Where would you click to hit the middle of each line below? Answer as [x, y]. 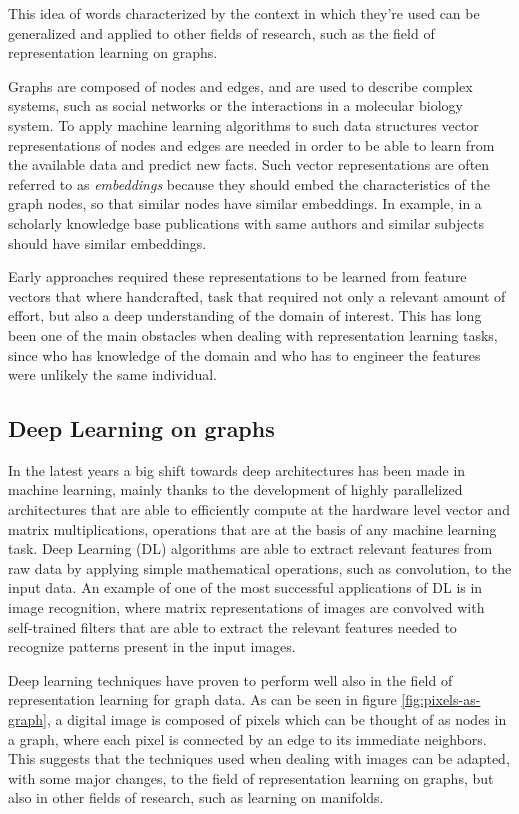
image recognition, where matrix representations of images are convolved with [246, 607]
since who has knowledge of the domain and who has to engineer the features [244, 354]
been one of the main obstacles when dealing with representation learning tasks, [253, 334]
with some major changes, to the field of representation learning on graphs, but [251, 777]
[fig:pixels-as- [441, 699]
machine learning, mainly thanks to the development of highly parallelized [235, 489]
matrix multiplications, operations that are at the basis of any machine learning [252, 528]
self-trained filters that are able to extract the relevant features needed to [232, 626]
